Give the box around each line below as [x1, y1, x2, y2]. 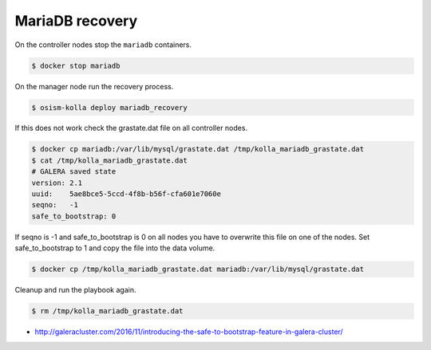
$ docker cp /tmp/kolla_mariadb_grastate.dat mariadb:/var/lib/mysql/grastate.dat [31, 265, 365, 274]
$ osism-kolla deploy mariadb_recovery [31, 103, 188, 112]
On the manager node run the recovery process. [14, 81, 174, 91]
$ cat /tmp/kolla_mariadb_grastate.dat [31, 155, 188, 165]
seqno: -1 [31, 200, 79, 210]
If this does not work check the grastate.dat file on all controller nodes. [14, 124, 247, 133]
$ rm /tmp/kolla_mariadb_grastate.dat [31, 307, 184, 316]
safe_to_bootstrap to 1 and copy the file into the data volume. [14, 243, 215, 253]
